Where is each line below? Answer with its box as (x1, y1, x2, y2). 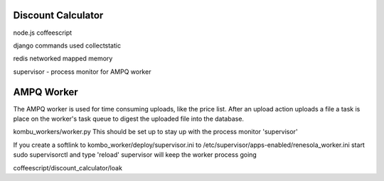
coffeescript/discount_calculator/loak (13, 163, 122, 172)
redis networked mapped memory (13, 54, 113, 63)
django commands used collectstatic (13, 41, 121, 50)
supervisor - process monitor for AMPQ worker (13, 67, 151, 76)
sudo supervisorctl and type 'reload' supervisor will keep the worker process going (13, 150, 257, 159)
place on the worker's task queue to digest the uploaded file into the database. (13, 114, 245, 123)
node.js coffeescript (13, 28, 73, 37)
